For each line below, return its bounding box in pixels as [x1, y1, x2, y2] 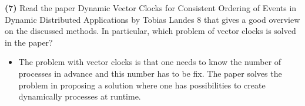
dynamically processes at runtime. [18, 90, 141, 102]
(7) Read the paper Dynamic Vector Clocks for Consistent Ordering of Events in [5, 2, 297, 13]
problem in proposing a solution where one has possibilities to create [18, 78, 266, 91]
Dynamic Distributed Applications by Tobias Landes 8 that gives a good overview [5, 13, 300, 25]
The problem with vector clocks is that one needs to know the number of [18, 56, 281, 68]
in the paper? [5, 36, 53, 48]
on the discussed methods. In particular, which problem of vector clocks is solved [5, 25, 296, 37]
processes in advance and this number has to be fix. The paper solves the [18, 67, 282, 79]
